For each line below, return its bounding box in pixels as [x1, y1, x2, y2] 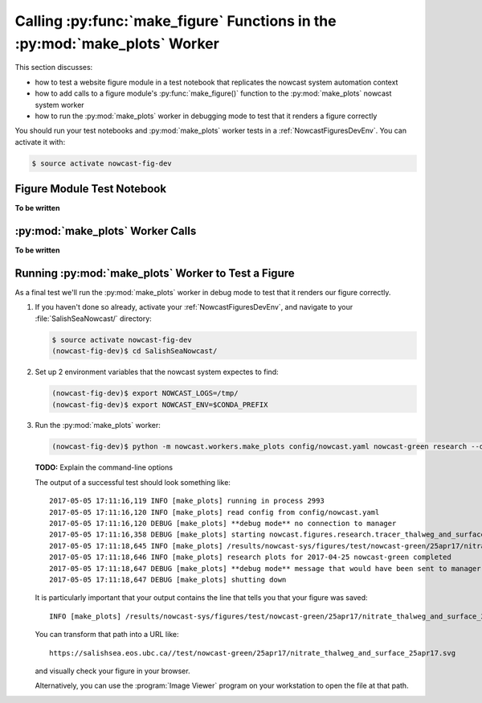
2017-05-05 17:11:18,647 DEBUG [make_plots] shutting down [49, 575, 287, 584]
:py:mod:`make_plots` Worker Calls [14, 224, 197, 237]
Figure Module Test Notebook [14, 182, 167, 196]
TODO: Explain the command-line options [35, 462, 173, 472]
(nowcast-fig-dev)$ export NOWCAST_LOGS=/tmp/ [51, 388, 239, 398]
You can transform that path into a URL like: [35, 630, 179, 639]
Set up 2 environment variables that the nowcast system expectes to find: [35, 367, 279, 377]
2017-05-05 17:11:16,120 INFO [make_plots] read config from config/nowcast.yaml [49, 508, 380, 516]
